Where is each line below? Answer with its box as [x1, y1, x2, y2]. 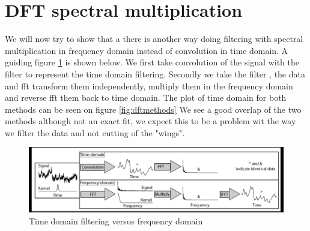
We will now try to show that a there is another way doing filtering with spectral [5, 32, 303, 45]
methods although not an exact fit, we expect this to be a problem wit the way [5, 115, 296, 127]
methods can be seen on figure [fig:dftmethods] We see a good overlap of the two [5, 103, 302, 115]
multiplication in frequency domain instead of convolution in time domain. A [5, 44, 288, 56]
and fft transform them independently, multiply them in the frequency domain [5, 79, 293, 92]
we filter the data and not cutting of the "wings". [5, 126, 185, 139]
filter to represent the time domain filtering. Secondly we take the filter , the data [5, 67, 305, 80]
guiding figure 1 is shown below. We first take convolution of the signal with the [5, 56, 300, 68]
